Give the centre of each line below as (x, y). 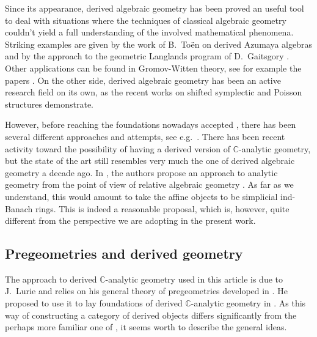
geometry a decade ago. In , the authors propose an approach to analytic (141, 172)
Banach (19, 208)
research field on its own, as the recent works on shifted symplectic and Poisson (154, 92)
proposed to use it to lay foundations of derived (94, 303)
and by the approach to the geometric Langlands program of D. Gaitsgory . (147, 56)
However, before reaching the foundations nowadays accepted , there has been (151, 124)
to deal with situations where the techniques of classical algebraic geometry (146, 20)
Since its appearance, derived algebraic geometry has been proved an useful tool (155, 8)
